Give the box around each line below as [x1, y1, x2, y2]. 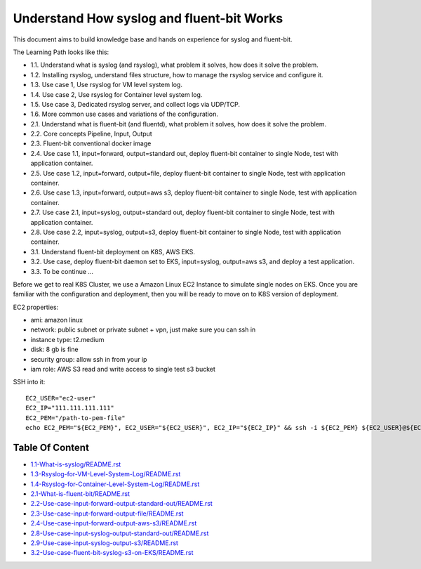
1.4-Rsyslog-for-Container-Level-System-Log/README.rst [30, 480, 200, 488]
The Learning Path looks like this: [13, 48, 109, 56]
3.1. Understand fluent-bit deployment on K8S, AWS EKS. [30, 247, 196, 256]
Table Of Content [13, 441, 89, 453]
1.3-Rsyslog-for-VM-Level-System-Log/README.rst [30, 470, 181, 478]
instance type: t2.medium [30, 335, 105, 344]
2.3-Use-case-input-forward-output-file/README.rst [30, 509, 184, 518]
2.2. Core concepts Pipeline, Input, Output [30, 130, 152, 138]
